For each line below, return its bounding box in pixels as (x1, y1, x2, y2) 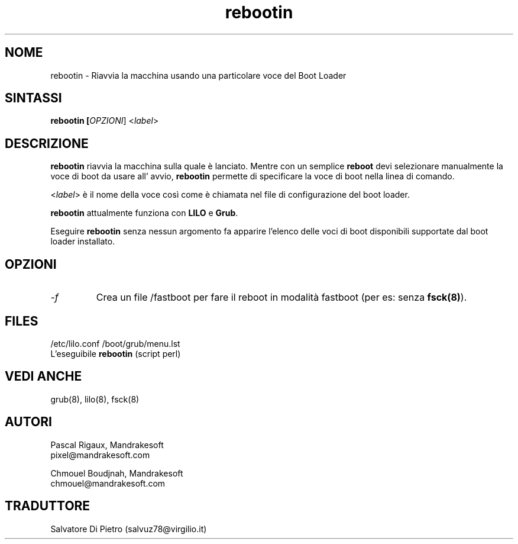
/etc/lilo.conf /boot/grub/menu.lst (50, 338, 180, 349)
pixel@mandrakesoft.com (50, 449, 150, 460)
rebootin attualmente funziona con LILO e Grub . (50, 208, 238, 218)
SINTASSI (5, 91, 62, 106)
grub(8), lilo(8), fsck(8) (50, 394, 140, 404)
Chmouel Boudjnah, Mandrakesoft (50, 468, 183, 478)
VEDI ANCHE (5, 369, 82, 384)
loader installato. (50, 236, 115, 247)
